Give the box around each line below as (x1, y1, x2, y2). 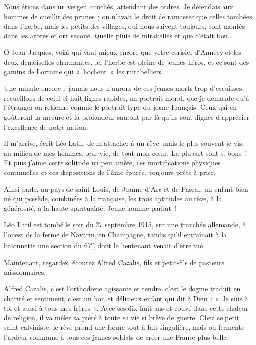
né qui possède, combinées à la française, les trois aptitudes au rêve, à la (4, 193, 222, 204)
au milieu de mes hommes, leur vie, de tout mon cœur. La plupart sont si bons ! (4, 147, 247, 158)
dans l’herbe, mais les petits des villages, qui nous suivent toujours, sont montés (4, 21, 245, 31)
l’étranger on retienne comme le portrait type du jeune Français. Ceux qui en (4, 102, 237, 112)
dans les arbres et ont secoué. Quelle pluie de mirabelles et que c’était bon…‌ (4, 30, 233, 40)
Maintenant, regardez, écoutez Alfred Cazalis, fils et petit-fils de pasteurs (4, 257, 224, 267)
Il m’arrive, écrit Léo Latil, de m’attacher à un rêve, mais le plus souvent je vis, (4, 138, 244, 148)
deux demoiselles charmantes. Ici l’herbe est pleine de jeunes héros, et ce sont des (4, 56, 249, 67)
